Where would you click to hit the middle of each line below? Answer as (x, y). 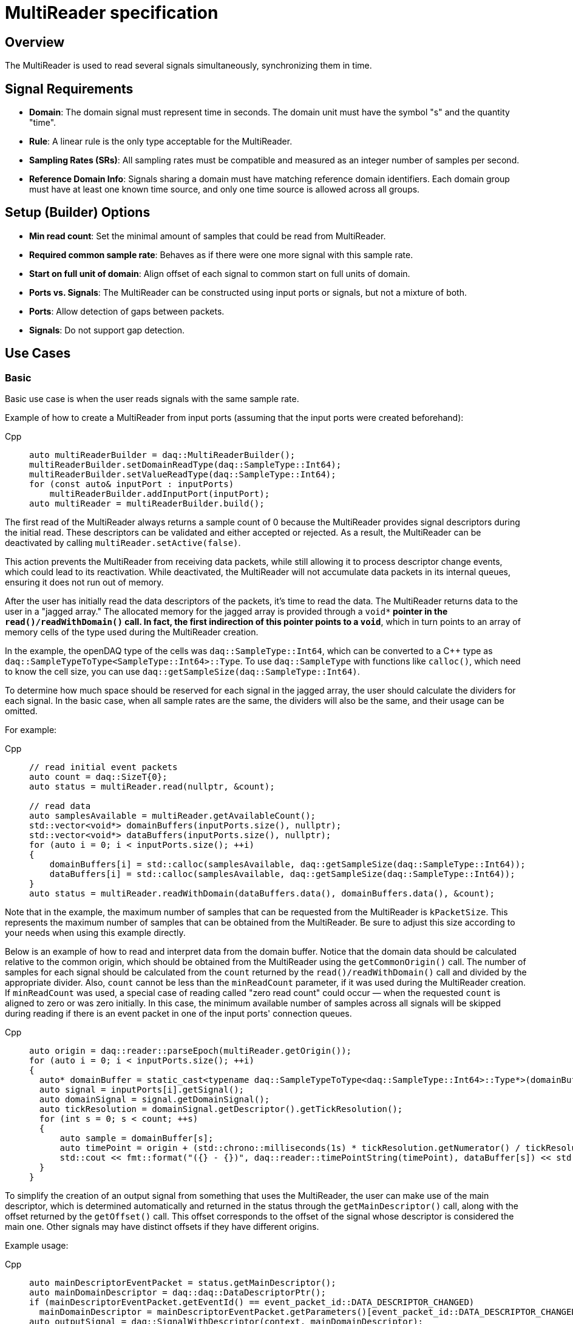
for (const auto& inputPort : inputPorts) (132, 484)
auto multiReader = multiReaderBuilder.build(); (147, 504)
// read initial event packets (103, 767)
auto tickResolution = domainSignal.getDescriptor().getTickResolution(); (221, 1109)
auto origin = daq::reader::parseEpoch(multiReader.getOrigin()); (191, 1051)
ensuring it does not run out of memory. (84, 582)
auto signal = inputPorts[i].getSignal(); (142, 1090)
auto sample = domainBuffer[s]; (137, 1138)
